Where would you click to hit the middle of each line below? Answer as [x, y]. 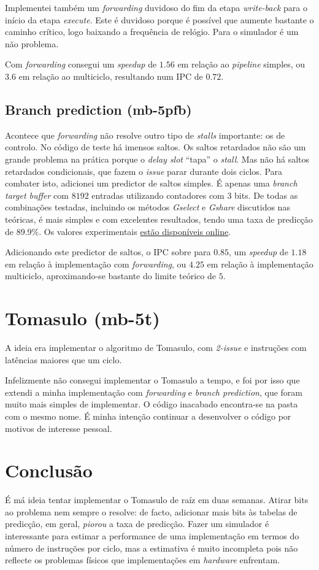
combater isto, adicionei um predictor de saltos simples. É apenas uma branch [151, 183]
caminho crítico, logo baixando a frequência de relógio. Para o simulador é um [152, 32]
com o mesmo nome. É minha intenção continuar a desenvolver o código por [148, 416]
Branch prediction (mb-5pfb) [98, 109]
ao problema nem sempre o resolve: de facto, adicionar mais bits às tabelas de [151, 511]
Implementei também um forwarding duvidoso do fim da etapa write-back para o [156, 7]
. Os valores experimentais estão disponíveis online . [135, 231]
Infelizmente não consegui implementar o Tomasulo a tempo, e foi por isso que [152, 380]
